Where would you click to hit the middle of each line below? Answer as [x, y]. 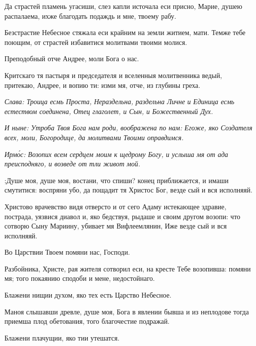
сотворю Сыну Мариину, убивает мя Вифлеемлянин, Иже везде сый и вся [116, 226]
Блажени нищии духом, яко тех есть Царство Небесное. [88, 295]
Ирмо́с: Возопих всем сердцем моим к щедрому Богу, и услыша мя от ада [116, 154]
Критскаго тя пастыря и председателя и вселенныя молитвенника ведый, [113, 75]
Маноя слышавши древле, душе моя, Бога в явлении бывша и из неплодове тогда [127, 311]
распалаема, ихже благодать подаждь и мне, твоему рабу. [90, 16]
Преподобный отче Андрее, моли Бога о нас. [72, 58]
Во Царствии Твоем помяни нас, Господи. [67, 252]
